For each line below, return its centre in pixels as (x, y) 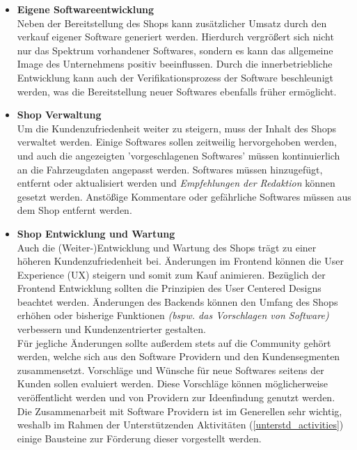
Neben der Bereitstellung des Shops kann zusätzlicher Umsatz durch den (172, 23)
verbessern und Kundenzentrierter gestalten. (111, 329)
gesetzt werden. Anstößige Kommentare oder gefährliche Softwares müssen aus (184, 196)
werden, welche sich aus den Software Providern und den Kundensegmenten (178, 356)
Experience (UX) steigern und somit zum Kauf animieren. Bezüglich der (171, 274)
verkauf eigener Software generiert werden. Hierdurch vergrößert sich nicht (175, 37)
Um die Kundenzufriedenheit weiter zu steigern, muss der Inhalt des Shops (177, 128)
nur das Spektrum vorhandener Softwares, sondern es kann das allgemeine (175, 50)
